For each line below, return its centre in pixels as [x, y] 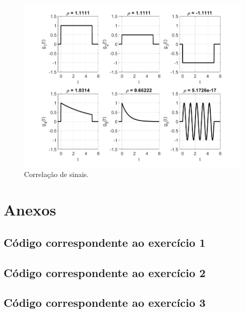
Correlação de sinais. [57, 174]
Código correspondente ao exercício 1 [105, 242]
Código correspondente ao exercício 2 [105, 272]
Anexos [30, 210]
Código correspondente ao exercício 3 [105, 302]
